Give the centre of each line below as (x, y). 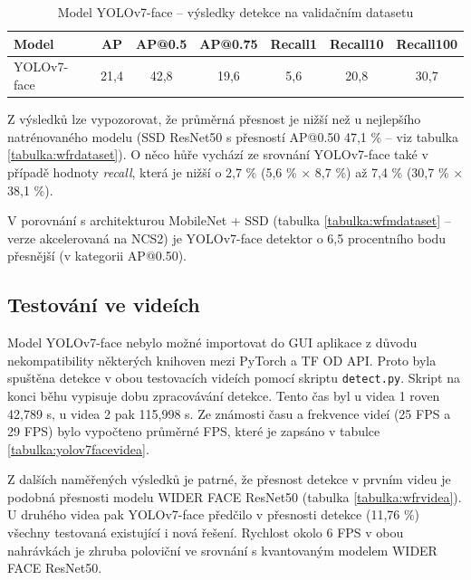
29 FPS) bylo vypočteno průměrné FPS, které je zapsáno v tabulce (194, 431)
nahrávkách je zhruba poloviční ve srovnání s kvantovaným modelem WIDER (222, 550)
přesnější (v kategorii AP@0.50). (97, 256)
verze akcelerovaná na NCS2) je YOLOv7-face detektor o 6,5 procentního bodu (227, 238)
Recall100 (427, 43)
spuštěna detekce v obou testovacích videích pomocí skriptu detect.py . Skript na (234, 378)
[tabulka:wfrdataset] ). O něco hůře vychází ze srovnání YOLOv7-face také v (218, 154)
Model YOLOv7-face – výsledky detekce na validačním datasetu (235, 12)
